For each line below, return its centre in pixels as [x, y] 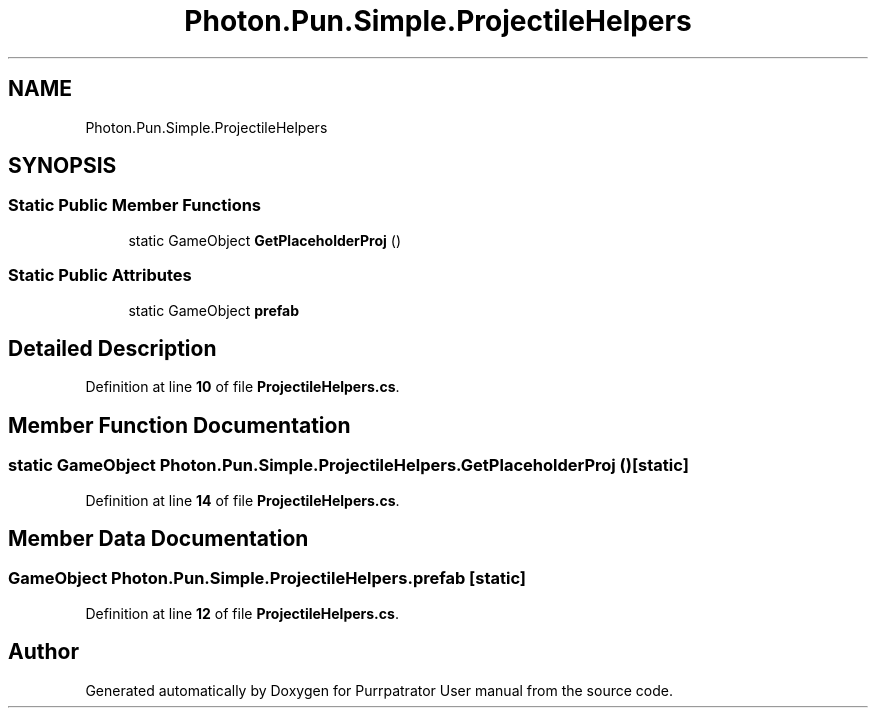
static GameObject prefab [214, 310]
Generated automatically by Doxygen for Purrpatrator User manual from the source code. [379, 690]
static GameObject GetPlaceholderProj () [265, 240]
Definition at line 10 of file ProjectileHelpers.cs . [242, 387]
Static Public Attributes [100, 275]
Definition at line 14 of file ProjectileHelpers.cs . [242, 500]
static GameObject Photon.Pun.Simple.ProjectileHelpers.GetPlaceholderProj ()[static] [348, 465]
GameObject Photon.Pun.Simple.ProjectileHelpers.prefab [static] [267, 578]
